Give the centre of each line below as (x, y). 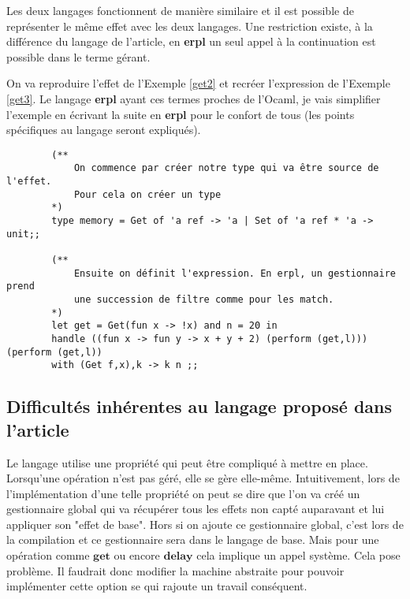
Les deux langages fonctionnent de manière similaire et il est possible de (180, 10)
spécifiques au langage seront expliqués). (104, 130)
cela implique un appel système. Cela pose (298, 555)
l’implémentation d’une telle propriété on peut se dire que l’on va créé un (183, 493)
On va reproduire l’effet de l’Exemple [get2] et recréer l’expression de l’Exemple (198, 83)
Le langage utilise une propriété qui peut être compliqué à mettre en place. (187, 462)
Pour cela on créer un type (147, 194)
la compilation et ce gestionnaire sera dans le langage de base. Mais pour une (193, 539)
